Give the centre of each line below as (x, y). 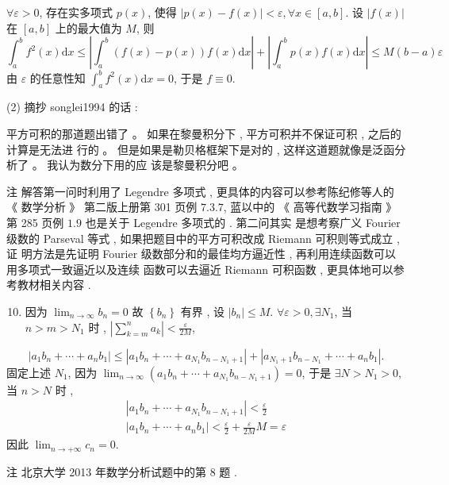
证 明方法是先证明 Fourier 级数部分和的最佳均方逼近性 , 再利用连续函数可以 (201, 254)
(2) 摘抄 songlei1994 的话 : (72, 107)
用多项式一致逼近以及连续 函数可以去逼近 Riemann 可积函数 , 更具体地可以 (200, 269)
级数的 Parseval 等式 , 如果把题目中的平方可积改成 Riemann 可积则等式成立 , (203, 238)
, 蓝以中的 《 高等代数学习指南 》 (310, 207)
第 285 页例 (35, 223)
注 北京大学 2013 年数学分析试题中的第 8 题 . (122, 471)
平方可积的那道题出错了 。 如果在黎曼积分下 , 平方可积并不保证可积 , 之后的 (204, 134)
